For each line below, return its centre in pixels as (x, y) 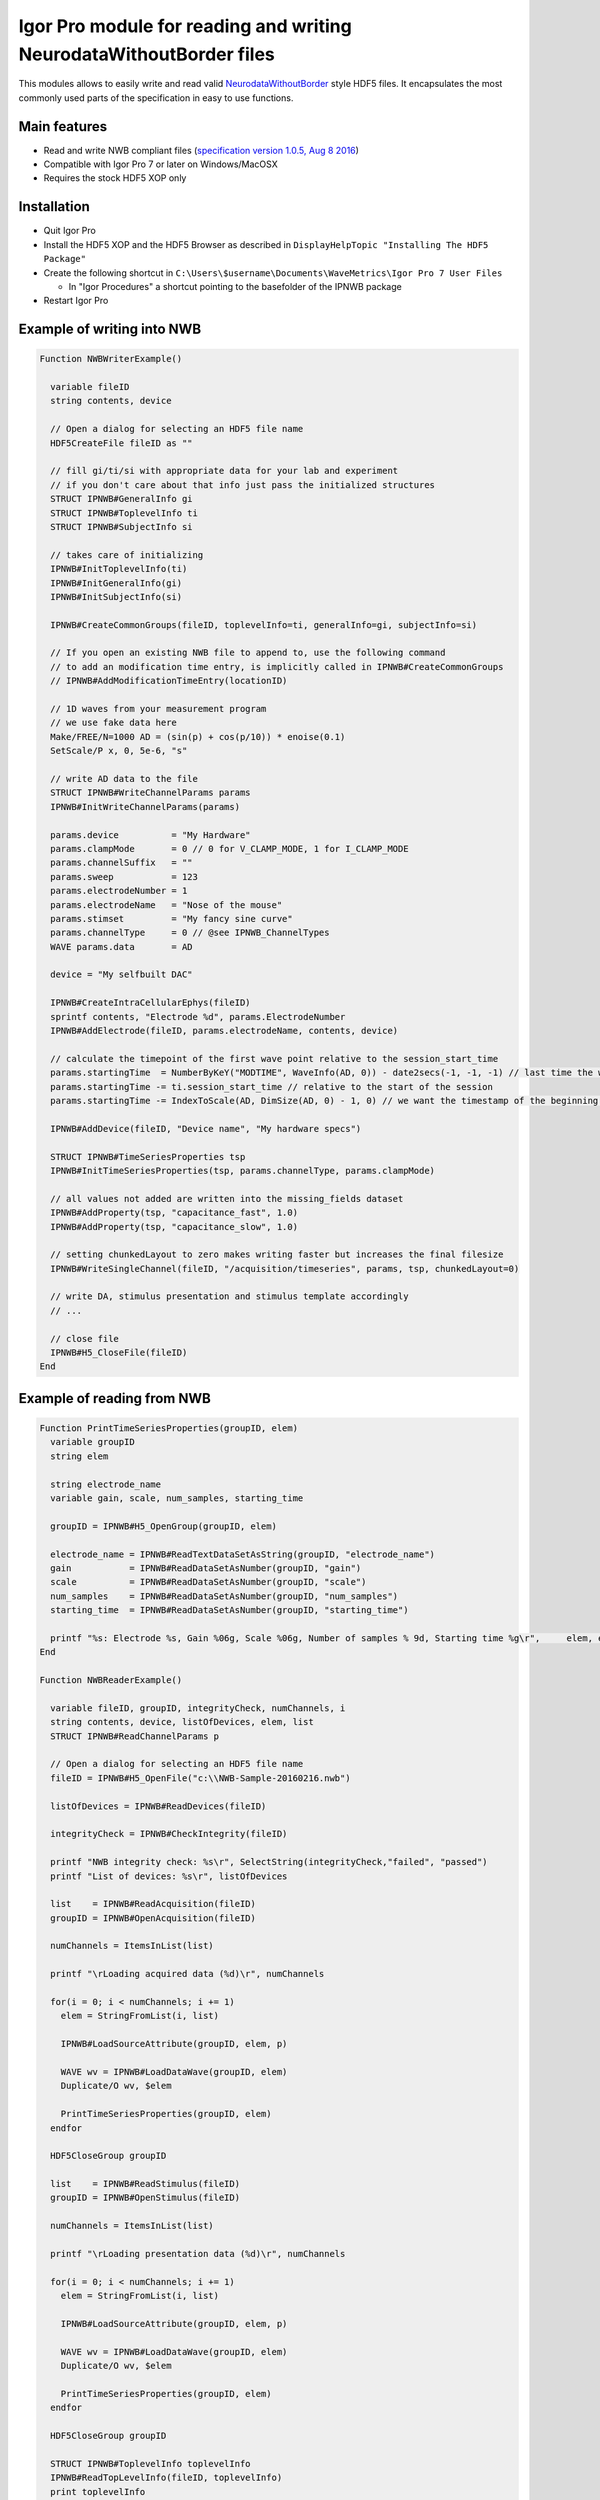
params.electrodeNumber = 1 (119, 891)
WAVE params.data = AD (122, 946)
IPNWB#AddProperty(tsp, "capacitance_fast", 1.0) (174, 1213)
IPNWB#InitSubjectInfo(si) (116, 596)
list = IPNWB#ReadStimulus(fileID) (145, 2184)
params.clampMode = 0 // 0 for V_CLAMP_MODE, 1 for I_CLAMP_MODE (229, 848)
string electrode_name (106, 1484)
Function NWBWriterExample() (111, 359)
